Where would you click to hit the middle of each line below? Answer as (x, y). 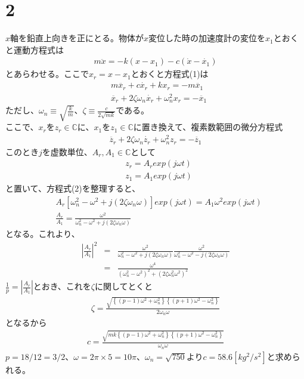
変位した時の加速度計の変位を (207, 38)
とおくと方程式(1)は (170, 74)
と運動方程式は (35, 49)
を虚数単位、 (67, 151)
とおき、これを (62, 286)
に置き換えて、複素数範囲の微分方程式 (208, 127)
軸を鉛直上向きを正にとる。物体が (77, 38)
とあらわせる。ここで (47, 74)
